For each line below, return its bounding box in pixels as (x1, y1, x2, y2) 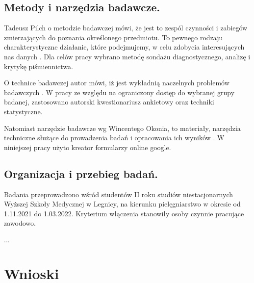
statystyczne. (4, 106, 43, 116)
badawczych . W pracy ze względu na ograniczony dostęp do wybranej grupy (4, 87, 235, 97)
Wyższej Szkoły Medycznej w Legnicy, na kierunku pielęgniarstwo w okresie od (4, 199, 241, 209)
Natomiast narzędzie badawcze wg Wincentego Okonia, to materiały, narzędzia (4, 123, 241, 133)
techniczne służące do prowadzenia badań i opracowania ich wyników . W (4, 132, 225, 143)
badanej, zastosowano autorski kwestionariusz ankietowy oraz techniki (4, 97, 214, 107)
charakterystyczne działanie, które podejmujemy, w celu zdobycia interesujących (4, 42, 245, 52)
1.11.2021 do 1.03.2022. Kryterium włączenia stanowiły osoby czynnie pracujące (4, 208, 244, 218)
